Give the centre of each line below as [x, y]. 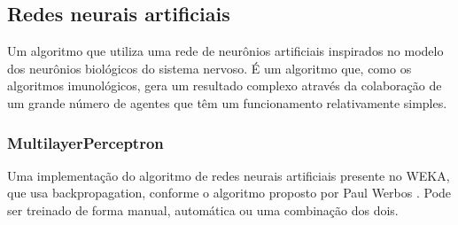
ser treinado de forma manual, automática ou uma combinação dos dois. [203, 209]
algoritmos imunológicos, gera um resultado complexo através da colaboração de [225, 85]
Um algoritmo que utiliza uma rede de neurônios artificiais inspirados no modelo [225, 51]
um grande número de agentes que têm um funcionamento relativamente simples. [227, 102]
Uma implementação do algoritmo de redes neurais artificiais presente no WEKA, [229, 175]
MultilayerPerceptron [85, 142]
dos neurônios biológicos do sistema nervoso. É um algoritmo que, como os [210, 68]
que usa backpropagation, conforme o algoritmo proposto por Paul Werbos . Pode [229, 193]
